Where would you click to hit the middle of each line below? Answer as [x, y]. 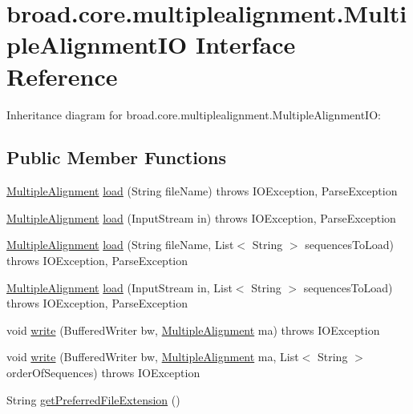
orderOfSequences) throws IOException [103, 373]
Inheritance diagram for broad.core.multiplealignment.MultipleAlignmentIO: [194, 114]
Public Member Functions [116, 157]
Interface [245, 44]
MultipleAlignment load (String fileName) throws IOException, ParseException [202, 191]
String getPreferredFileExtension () [93, 399]
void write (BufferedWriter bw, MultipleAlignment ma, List [153, 357]
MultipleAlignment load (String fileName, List [120, 245]
